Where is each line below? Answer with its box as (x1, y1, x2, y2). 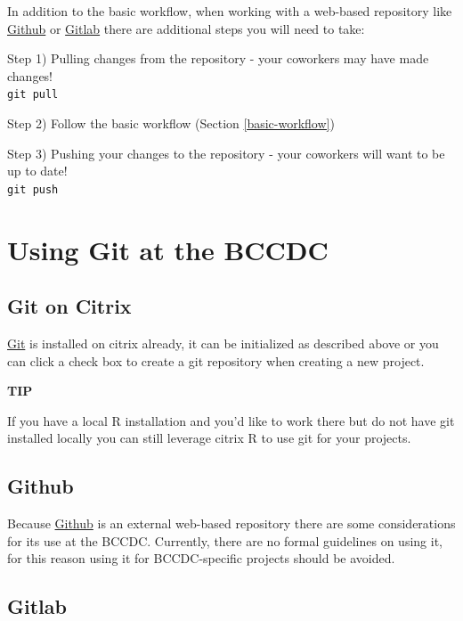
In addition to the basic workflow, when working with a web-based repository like (7, 2, 452, 20)
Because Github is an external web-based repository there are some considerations (7, 514, 456, 533)
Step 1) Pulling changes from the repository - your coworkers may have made (7, 49, 429, 68)
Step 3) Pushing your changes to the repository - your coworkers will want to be (7, 143, 445, 162)
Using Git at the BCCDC (7, 231, 329, 267)
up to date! (7, 161, 68, 180)
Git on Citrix (7, 292, 132, 320)
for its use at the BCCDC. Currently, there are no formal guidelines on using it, (7, 531, 443, 550)
